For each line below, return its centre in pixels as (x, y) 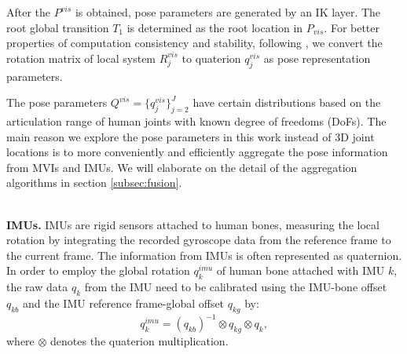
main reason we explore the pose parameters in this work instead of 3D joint (191, 136)
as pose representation (317, 58)
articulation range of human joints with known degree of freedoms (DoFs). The (196, 120)
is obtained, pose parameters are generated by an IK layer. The (228, 12)
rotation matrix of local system (81, 58)
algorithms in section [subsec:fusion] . (94, 182)
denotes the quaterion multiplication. (139, 341)
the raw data (37, 287)
